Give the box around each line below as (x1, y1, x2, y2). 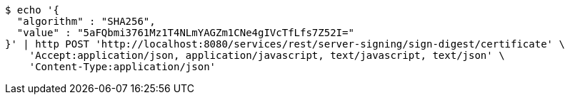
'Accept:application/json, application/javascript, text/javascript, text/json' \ (29, 50, 505, 61)
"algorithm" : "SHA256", (16, 16, 156, 27)
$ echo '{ (5, 4, 59, 16)
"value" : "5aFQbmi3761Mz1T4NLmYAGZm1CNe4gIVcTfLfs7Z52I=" (16, 27, 354, 38)
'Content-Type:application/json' (29, 61, 216, 72)
